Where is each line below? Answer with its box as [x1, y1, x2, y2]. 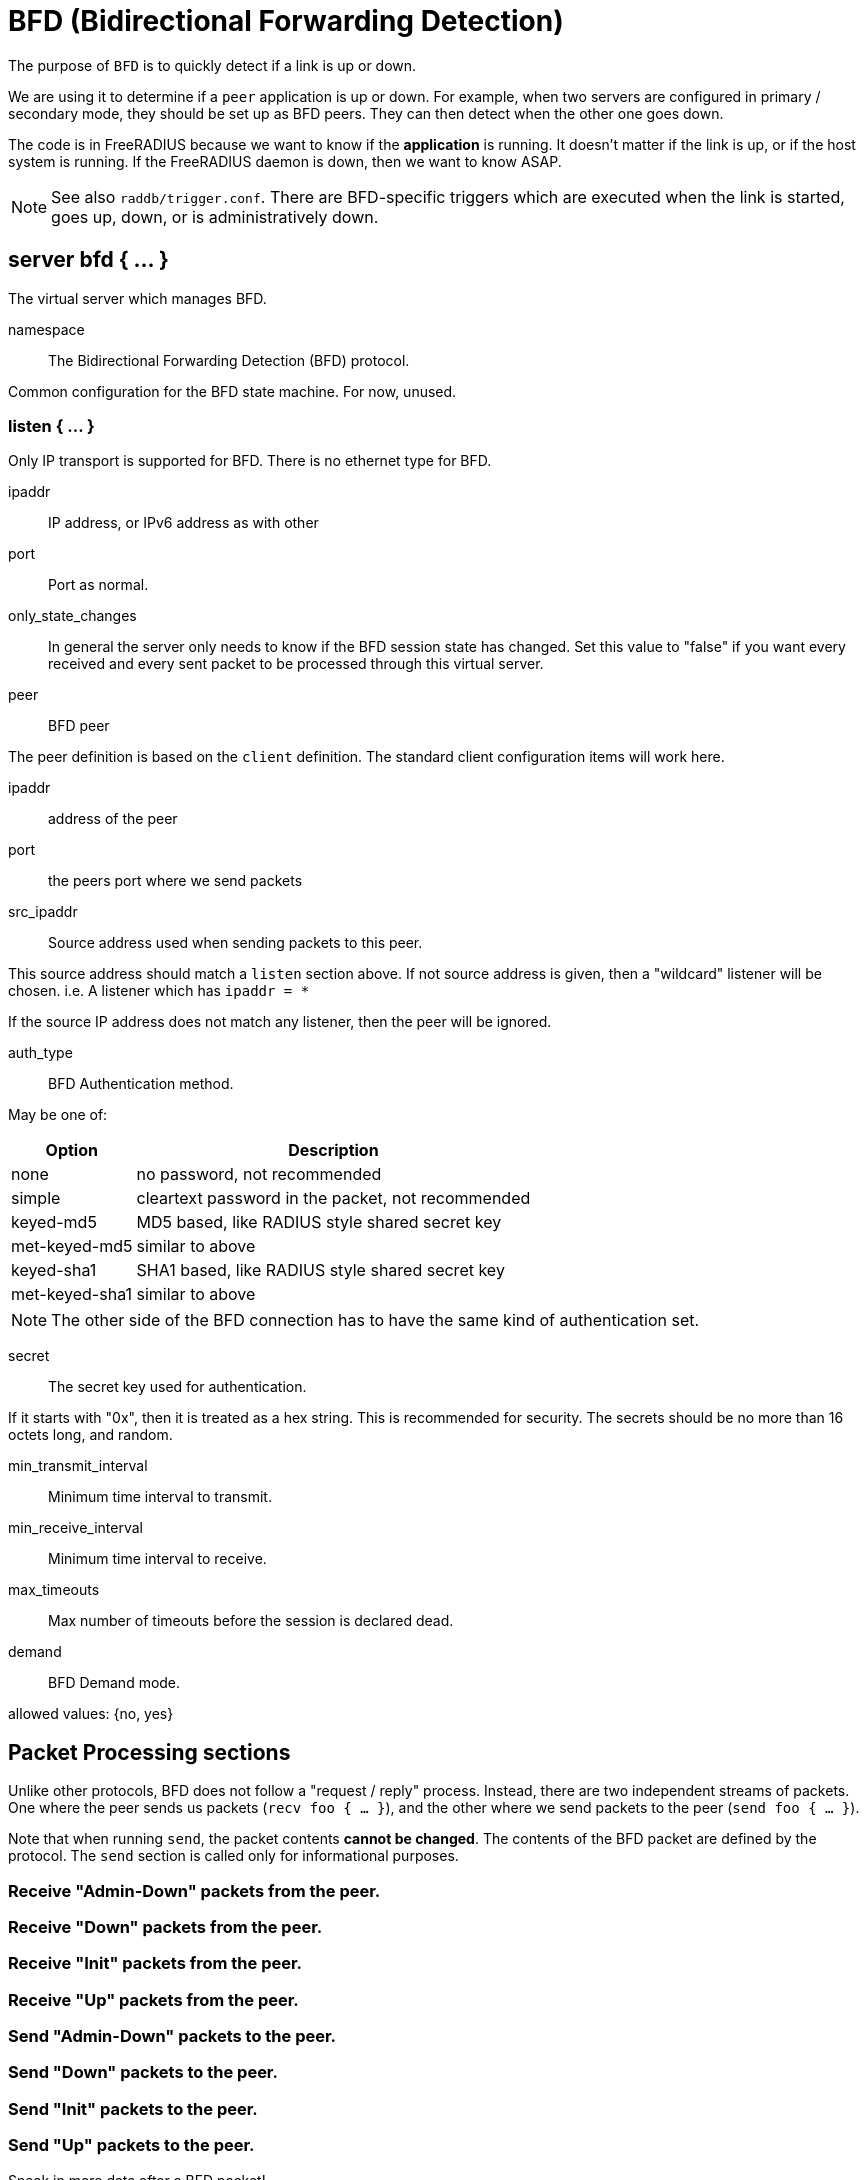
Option [45, 1140, 98, 1161]
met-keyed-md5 [11, 1236, 133, 1257]
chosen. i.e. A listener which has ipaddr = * [8, 982, 310, 1000]
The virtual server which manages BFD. [8, 289, 267, 307]
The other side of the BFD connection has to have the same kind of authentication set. [51, 1310, 700, 1331]
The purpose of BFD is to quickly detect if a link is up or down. [8, 56, 417, 74]
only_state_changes [8, 607, 137, 625]
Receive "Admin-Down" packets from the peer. [8, 1880, 381, 1901]
